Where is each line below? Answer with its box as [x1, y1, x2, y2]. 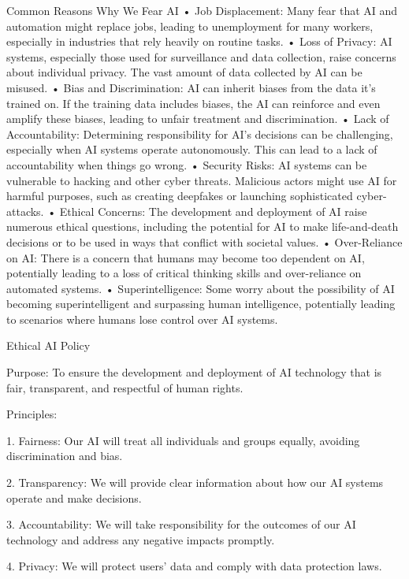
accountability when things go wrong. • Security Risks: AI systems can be [6, 156, 367, 173]
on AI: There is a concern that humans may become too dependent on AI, [6, 249, 365, 265]
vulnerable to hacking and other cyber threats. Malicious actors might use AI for [6, 172, 397, 188]
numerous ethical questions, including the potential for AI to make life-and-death [6, 218, 399, 235]
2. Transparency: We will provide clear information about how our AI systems [6, 474, 384, 491]
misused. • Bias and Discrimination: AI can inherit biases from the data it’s [6, 79, 376, 95]
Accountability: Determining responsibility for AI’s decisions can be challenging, [6, 125, 393, 142]
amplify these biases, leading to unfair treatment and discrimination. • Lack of [6, 110, 389, 127]
